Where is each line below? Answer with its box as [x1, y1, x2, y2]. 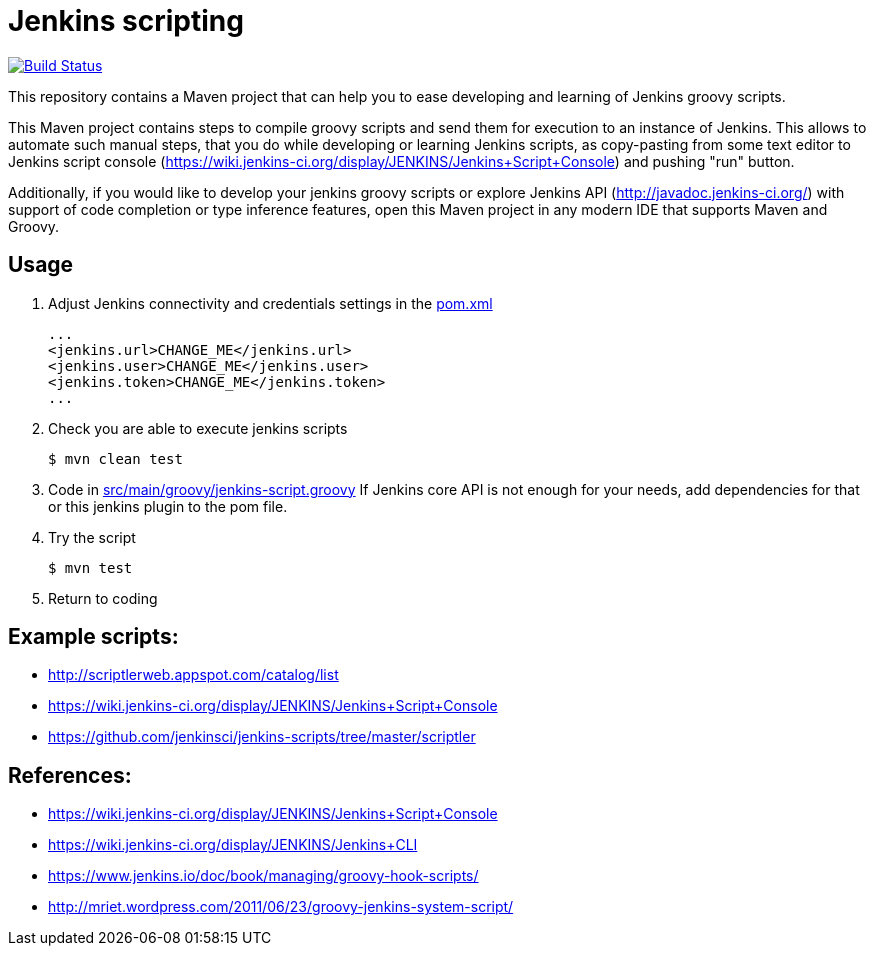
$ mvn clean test [48, 450, 183, 467]
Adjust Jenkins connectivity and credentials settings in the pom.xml [48, 294, 493, 312]
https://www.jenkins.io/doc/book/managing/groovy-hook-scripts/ [48, 867, 479, 885]
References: [8, 762, 132, 788]
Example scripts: [8, 624, 179, 650]
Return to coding [48, 589, 158, 607]
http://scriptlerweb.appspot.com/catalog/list [48, 666, 339, 684]
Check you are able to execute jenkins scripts [48, 419, 348, 437]
